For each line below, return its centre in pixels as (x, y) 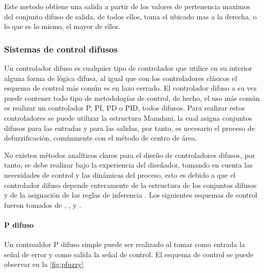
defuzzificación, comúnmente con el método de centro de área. (101, 138)
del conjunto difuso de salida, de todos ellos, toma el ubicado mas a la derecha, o (130, 16)
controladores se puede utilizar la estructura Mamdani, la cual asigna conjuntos (128, 117)
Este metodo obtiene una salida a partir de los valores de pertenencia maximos (127, 6)
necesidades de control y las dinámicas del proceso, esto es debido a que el (120, 174)
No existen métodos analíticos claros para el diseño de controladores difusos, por (130, 155)
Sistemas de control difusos (61, 49)
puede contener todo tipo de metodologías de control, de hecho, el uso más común (132, 98)
